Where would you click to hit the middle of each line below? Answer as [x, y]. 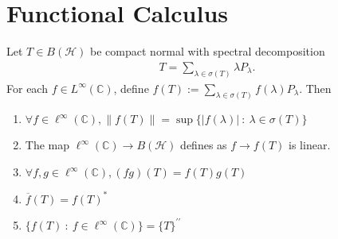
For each [27, 88]
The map [47, 145]
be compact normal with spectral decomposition [208, 51]
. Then [315, 88]
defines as [204, 145]
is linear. [310, 145]
